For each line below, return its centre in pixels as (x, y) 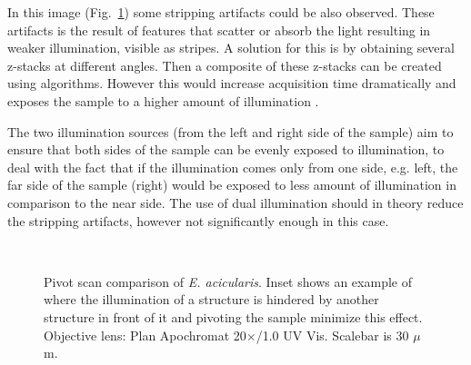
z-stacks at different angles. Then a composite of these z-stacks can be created (225, 65)
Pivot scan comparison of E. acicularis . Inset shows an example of (228, 281)
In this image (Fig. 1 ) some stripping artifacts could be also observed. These (221, 12)
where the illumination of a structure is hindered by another (211, 299)
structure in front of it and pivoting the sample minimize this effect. (233, 316)
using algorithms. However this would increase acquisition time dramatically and (232, 83)
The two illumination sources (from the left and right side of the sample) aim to (230, 131)
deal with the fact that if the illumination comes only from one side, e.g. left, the (233, 167)
